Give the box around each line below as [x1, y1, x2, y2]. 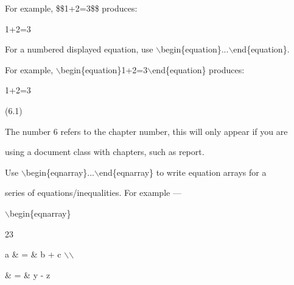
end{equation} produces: [152, 63, 245, 76]
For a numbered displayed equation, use [5, 43, 153, 56]
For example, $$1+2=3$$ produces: [5, 2, 138, 14]
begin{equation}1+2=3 [60, 63, 148, 76]
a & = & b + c [5, 248, 61, 261]
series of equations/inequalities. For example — [5, 186, 181, 199]
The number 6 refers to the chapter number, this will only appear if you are [5, 124, 288, 137]
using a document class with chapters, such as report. [5, 145, 205, 158]
